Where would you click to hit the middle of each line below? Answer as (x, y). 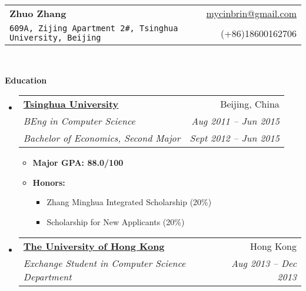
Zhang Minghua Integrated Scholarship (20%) (129, 202)
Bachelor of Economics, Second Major (102, 138)
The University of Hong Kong (94, 246)
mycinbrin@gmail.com (251, 13)
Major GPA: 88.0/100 (78, 163)
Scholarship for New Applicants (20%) (116, 221)
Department (47, 276)
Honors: (49, 182)
